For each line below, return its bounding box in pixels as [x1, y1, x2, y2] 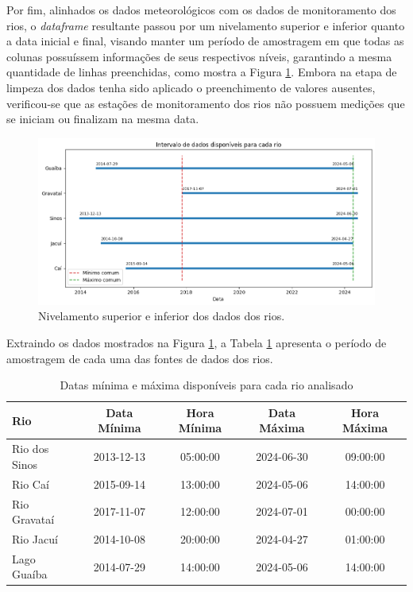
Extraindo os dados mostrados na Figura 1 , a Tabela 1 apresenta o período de [6, 335, 387, 350]
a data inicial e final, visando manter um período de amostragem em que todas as [6, 33, 404, 49]
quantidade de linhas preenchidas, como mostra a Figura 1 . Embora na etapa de [6, 64, 397, 80]
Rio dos [12, 440, 49, 457]
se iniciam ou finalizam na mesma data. [6, 110, 199, 127]
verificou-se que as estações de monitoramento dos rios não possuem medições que [6, 95, 405, 111]
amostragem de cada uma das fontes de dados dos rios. [6, 350, 273, 366]
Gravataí [12, 511, 55, 528]
